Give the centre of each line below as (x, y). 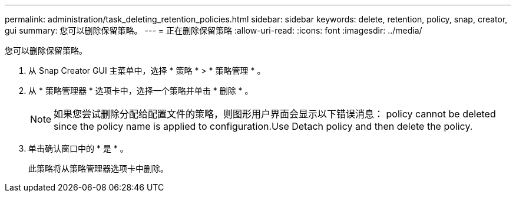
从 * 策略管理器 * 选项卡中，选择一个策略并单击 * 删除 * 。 (141, 91)
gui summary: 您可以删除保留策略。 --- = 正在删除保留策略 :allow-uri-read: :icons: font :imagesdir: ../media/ (214, 30)
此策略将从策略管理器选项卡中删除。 (98, 168)
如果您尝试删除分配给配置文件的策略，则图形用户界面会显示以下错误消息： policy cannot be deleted (275, 114)
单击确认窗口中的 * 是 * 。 (78, 148)
